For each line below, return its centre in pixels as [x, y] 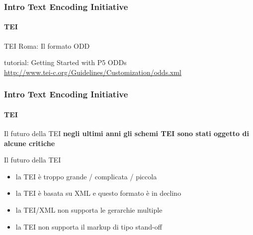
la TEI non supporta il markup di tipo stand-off [89, 226]
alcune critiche [30, 143]
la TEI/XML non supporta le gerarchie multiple [89, 210]
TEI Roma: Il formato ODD [47, 45]
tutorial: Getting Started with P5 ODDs [65, 62]
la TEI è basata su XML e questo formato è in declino [98, 193]
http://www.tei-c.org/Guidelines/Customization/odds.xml [93, 72]
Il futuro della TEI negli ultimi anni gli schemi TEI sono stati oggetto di [126, 133]
